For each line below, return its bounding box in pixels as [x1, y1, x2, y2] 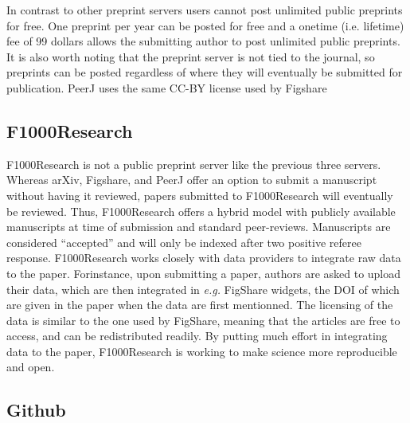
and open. [6, 358, 55, 375]
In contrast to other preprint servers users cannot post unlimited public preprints [6, 2, 403, 18]
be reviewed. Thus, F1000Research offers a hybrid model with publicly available [6, 202, 396, 219]
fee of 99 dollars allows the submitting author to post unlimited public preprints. [6, 33, 400, 49]
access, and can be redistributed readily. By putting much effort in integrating [6, 327, 388, 344]
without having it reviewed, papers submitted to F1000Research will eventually [6, 186, 393, 203]
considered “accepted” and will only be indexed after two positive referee [6, 233, 361, 250]
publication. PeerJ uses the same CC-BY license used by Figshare [6, 79, 327, 96]
